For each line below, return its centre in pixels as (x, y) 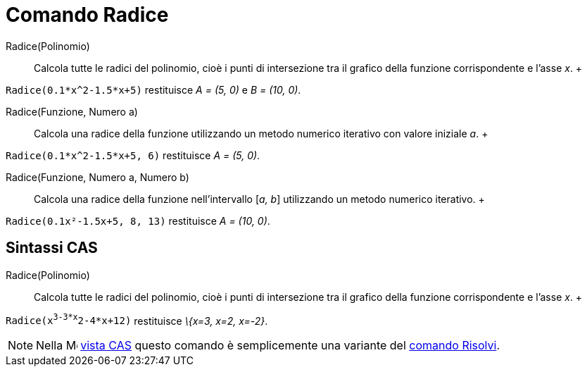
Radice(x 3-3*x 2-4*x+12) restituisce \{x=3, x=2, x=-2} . (137, 320)
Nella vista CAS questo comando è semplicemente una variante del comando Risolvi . (268, 346)
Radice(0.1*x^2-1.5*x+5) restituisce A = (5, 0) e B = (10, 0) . (153, 89)
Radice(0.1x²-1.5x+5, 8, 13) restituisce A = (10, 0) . (138, 221)
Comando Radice (87, 15)
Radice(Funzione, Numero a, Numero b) (97, 177)
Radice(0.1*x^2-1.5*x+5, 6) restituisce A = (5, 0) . (133, 155)
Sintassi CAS (52, 248)
